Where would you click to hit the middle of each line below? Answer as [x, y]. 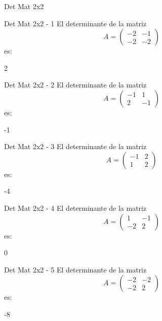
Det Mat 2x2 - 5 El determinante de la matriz [75, 269]
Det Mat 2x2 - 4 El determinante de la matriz [75, 208]
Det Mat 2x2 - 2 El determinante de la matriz [75, 85]
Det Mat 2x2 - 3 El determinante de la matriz [75, 146]
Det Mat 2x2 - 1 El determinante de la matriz [75, 23]
